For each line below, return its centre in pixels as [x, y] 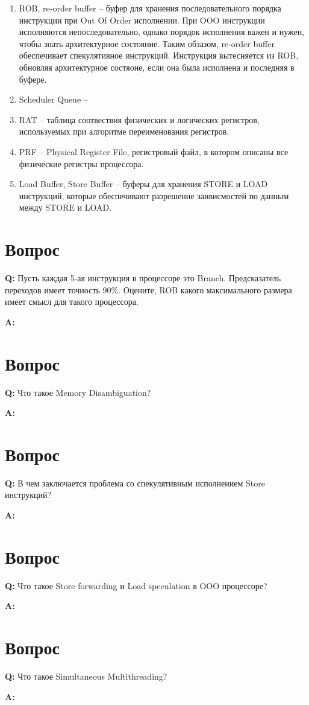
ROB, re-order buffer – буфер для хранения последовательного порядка [150, 8]
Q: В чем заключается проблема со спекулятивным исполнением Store [135, 483]
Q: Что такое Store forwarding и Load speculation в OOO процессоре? [136, 585]
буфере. [33, 79]
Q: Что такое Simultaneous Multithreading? [86, 676]
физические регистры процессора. [81, 163]
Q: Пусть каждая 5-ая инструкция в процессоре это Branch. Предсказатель [143, 278]
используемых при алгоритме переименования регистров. [124, 131]
